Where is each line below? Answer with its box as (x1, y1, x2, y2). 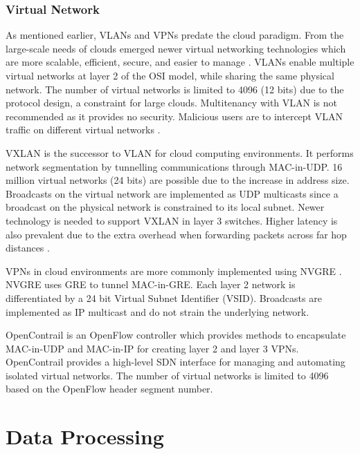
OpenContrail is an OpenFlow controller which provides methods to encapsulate (6, 328, 346, 342)
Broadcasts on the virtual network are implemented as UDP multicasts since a (6, 186, 339, 200)
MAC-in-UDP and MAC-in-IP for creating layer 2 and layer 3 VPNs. (6, 341, 299, 355)
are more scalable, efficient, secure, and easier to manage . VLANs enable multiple (6, 55, 354, 69)
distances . (6, 240, 50, 255)
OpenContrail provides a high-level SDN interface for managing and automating (6, 354, 345, 369)
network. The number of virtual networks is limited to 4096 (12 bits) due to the (6, 82, 344, 96)
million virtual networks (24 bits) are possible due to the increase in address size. (6, 173, 350, 187)
